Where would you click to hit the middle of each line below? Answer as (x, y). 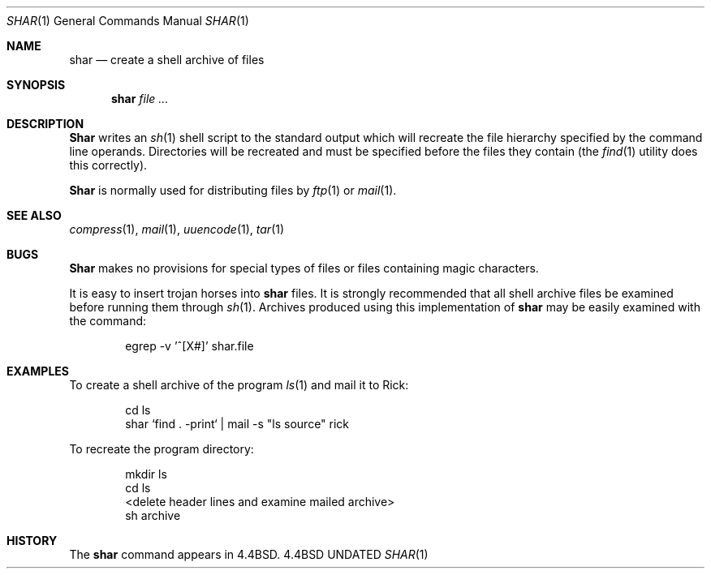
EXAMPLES (38, 371)
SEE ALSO (34, 215)
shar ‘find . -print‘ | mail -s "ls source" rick (237, 424)
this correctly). (108, 165)
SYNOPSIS (36, 85)
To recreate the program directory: (162, 449)
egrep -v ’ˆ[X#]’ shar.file (190, 346)
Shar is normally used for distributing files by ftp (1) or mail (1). (233, 190)
